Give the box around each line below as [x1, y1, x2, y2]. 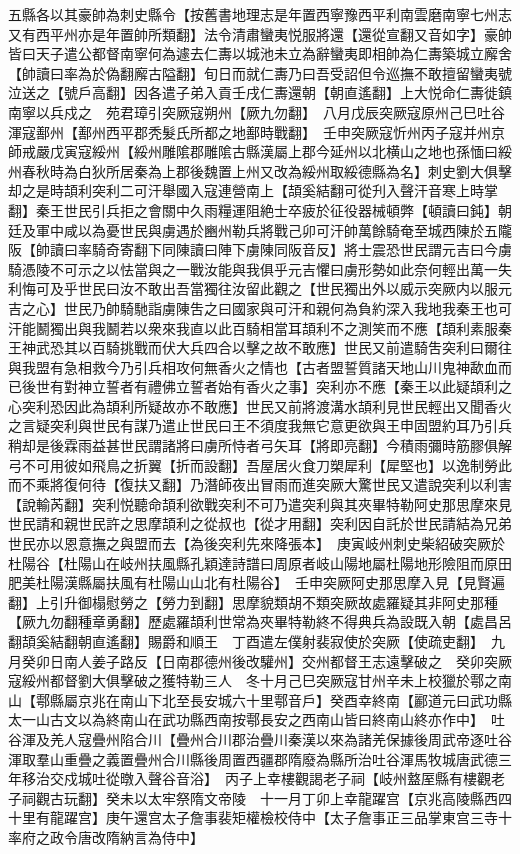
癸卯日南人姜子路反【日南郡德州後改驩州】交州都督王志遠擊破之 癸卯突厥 [21, 650, 512, 671]
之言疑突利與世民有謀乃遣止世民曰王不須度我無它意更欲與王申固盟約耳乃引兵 [8, 415, 512, 436]
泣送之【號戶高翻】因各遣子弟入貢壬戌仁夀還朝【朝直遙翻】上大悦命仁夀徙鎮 [8, 82, 512, 103]
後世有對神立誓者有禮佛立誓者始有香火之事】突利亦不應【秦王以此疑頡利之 [21, 376, 512, 397]
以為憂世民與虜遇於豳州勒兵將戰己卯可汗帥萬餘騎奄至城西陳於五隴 [77, 219, 512, 240]
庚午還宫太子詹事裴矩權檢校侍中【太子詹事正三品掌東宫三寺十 [105, 807, 512, 828]
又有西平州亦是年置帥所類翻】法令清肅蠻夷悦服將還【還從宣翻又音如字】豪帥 [8, 23, 512, 44]
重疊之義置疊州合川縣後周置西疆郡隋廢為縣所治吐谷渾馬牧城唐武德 [63, 748, 498, 769]
